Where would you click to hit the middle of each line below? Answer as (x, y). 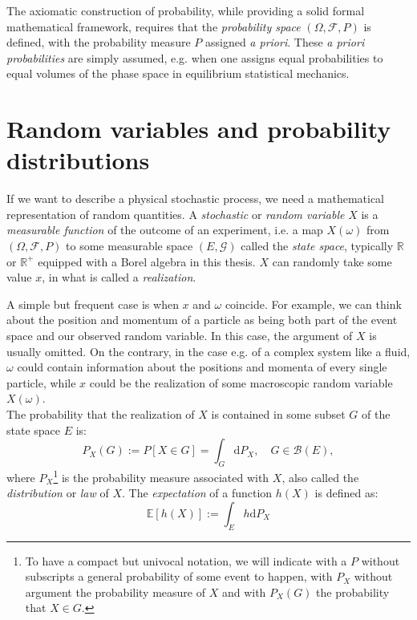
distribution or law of (58, 493)
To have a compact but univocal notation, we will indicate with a (186, 560)
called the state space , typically (317, 246)
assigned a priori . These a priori (285, 42)
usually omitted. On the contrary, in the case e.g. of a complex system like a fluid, (208, 351)
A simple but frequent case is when (93, 304)
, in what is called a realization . (119, 277)
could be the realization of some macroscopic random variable (241, 382)
